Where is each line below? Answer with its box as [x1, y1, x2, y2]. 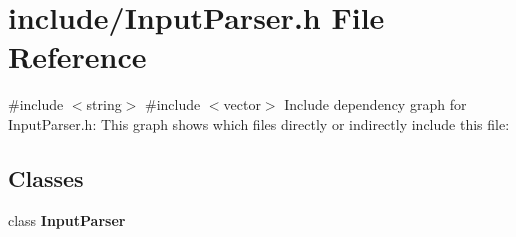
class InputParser [8, 209, 126, 230]
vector [223, 94, 261, 115]
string [86, 94, 122, 115]
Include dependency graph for [284, 94, 467, 115]
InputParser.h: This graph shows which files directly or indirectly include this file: [8, 113, 510, 134]
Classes [8, 162, 84, 193]
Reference [8, 36, 147, 77]
